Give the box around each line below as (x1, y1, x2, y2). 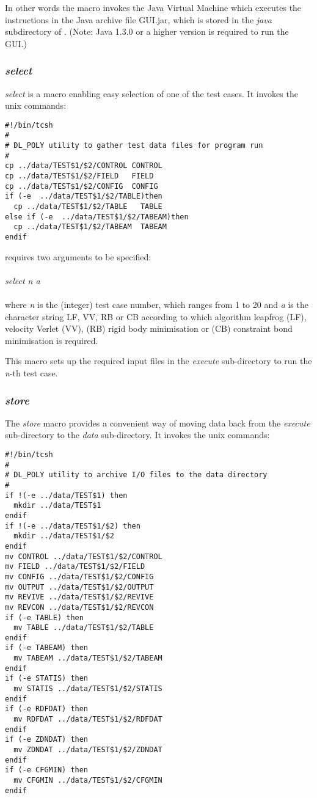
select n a (5, 274, 40, 287)
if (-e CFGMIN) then (5, 766, 89, 775)
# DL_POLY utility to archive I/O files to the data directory (5, 470, 268, 480)
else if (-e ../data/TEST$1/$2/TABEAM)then (5, 212, 189, 221)
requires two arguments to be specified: (5, 250, 151, 263)
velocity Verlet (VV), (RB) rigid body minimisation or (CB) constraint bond (5, 322, 293, 335)
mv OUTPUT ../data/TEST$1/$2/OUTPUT (5, 582, 154, 591)
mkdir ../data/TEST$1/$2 (13, 532, 114, 541)
